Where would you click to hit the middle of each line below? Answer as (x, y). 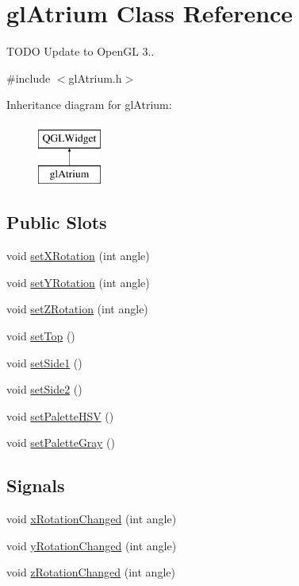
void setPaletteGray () (61, 442)
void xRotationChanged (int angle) (92, 519)
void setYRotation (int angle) (78, 282)
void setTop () (41, 336)
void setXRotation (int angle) (78, 256)
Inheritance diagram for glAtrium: (89, 105)
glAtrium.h (95, 78)
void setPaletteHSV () (60, 415)
